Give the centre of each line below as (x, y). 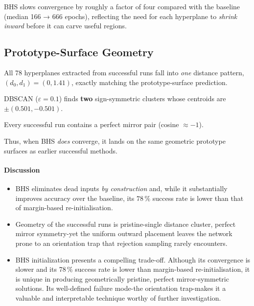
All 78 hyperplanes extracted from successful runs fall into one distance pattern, (124, 72)
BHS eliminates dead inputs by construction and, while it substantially (121, 188)
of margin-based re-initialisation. (64, 208)
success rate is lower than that (198, 198)
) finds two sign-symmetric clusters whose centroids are (142, 98)
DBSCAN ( (21, 98)
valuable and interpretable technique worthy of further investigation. (118, 297)
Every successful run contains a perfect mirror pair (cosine (92, 124)
